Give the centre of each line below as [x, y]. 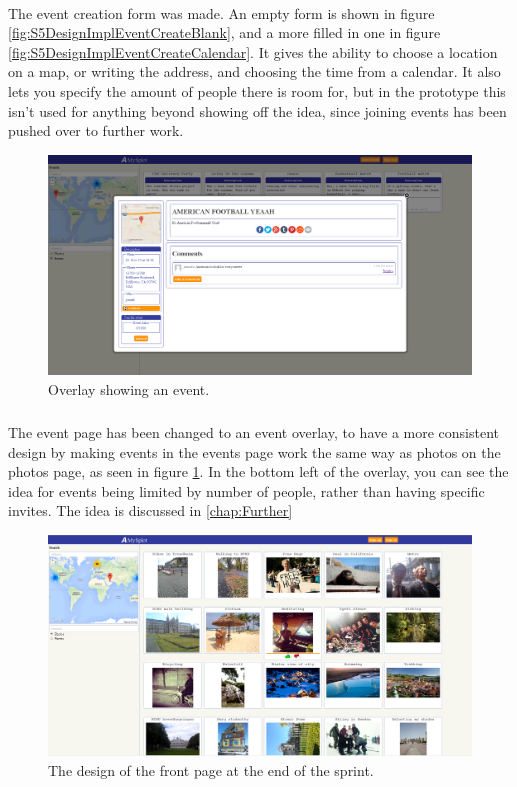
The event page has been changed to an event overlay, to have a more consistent [254, 432]
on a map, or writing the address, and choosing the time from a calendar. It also [254, 71]
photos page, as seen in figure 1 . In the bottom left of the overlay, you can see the [258, 471]
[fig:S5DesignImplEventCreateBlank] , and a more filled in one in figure [224, 32]
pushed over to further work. [96, 130]
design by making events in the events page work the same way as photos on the [254, 451]
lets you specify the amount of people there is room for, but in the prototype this [257, 90]
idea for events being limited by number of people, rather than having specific [246, 490]
